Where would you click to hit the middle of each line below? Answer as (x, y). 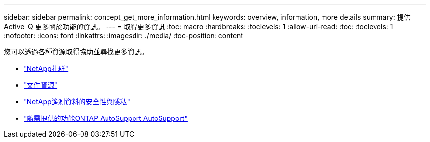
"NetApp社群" (46, 68)
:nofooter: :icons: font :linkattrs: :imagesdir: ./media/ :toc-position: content (123, 35)
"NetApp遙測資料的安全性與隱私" (77, 102)
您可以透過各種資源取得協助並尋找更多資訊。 (76, 52)
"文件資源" (41, 85)
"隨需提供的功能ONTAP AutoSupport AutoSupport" (106, 118)
